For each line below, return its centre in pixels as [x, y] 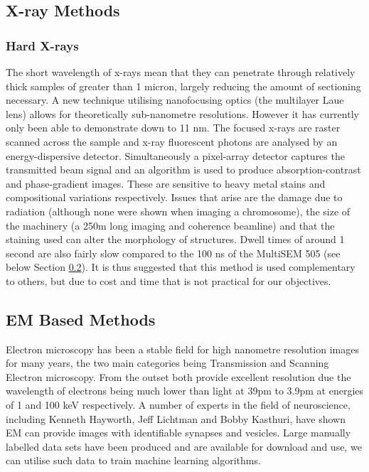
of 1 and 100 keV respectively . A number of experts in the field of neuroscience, [178, 405]
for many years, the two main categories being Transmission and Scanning [167, 363]
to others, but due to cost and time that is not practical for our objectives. [169, 280]
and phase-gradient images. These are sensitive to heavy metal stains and [166, 183]
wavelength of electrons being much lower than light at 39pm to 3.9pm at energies [185, 391]
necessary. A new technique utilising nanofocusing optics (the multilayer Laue [175, 100]
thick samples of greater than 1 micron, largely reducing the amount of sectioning [183, 86]
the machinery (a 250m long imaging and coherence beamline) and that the [170, 225]
